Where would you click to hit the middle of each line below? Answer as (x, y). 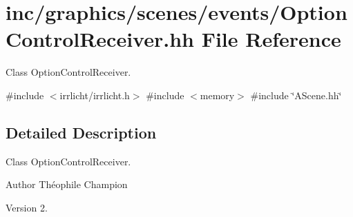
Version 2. (27, 207)
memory (217, 95)
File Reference (271, 39)
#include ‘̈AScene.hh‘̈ (296, 95)
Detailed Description (81, 132)
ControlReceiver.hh (100, 39)
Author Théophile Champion (67, 184)
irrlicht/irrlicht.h (95, 95)
